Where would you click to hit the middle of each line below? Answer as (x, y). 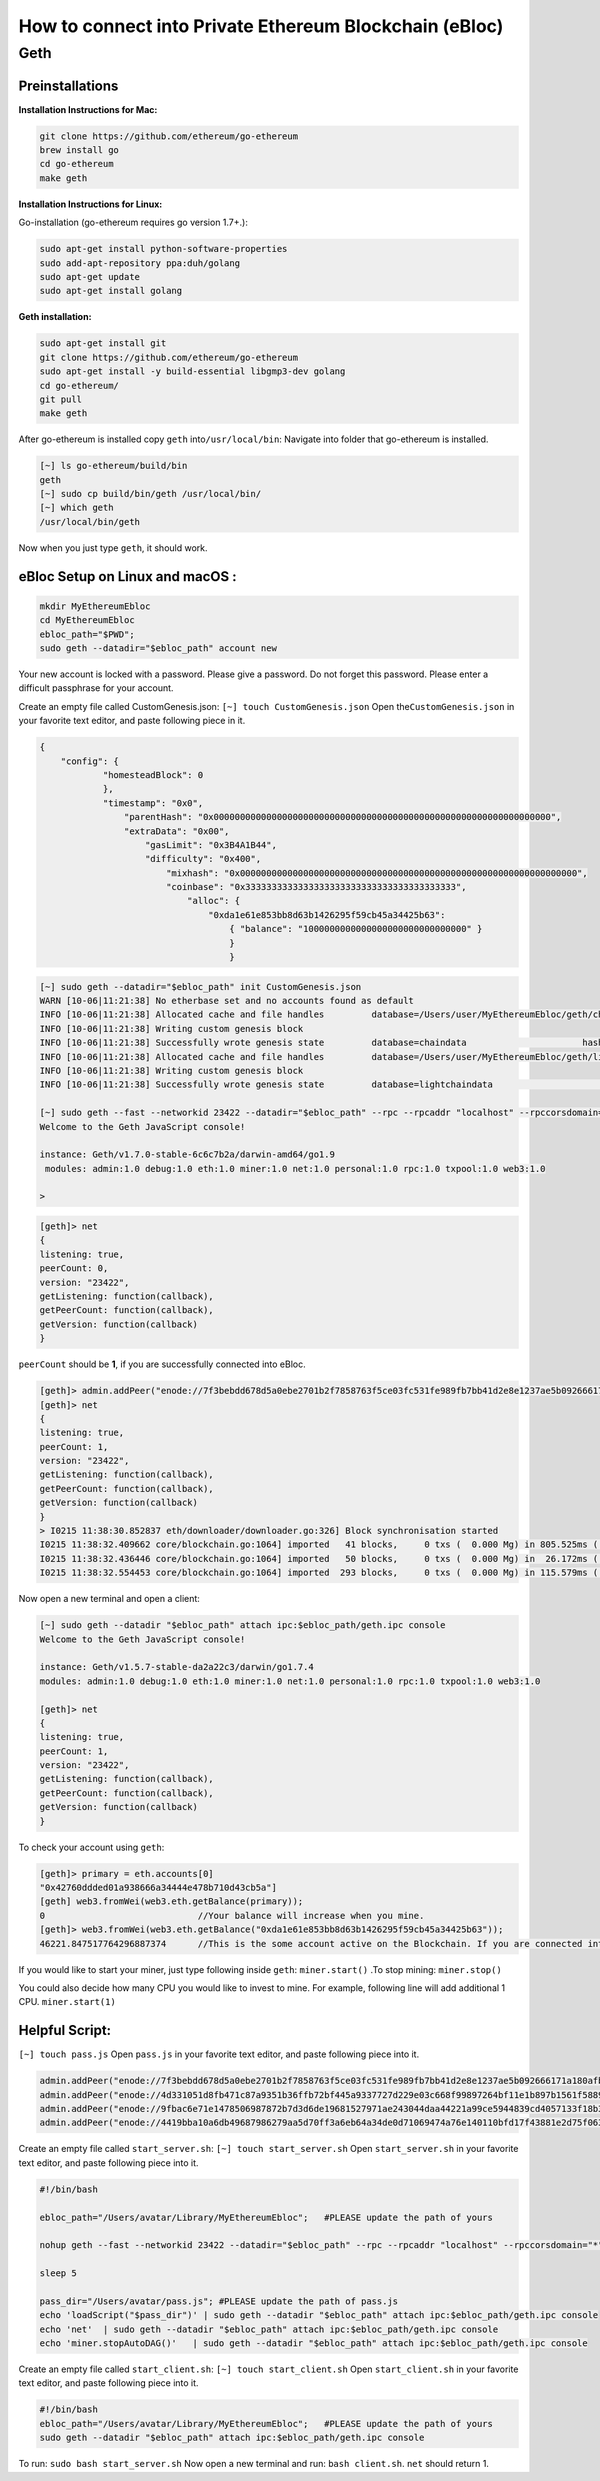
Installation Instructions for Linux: (90, 204)
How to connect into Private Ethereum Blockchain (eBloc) (261, 26)
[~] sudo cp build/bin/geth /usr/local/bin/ (150, 494)
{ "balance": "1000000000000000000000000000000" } (356, 929)
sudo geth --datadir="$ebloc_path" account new (158, 648)
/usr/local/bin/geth (89, 521)
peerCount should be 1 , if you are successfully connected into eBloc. (162, 1364)
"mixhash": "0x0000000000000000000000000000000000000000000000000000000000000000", (377, 873)
